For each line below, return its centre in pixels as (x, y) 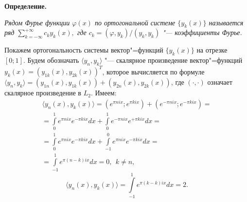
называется (226, 22)
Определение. (26, 6)
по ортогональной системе (135, 22)
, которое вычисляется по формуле (153, 71)
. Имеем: (104, 93)
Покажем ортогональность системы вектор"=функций (84, 50)
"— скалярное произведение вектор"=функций (174, 60)
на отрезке (212, 50)
